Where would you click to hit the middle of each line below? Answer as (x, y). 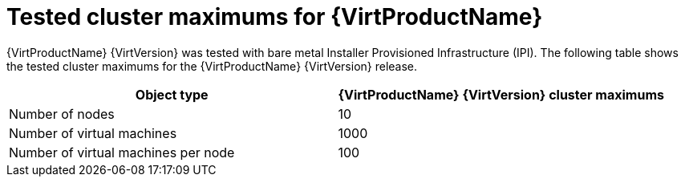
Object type (172, 94)
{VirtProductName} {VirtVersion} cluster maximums (501, 94)
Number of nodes (62, 114)
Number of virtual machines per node (122, 152)
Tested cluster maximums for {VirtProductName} (275, 17)
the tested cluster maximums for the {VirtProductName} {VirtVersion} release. (212, 66)
